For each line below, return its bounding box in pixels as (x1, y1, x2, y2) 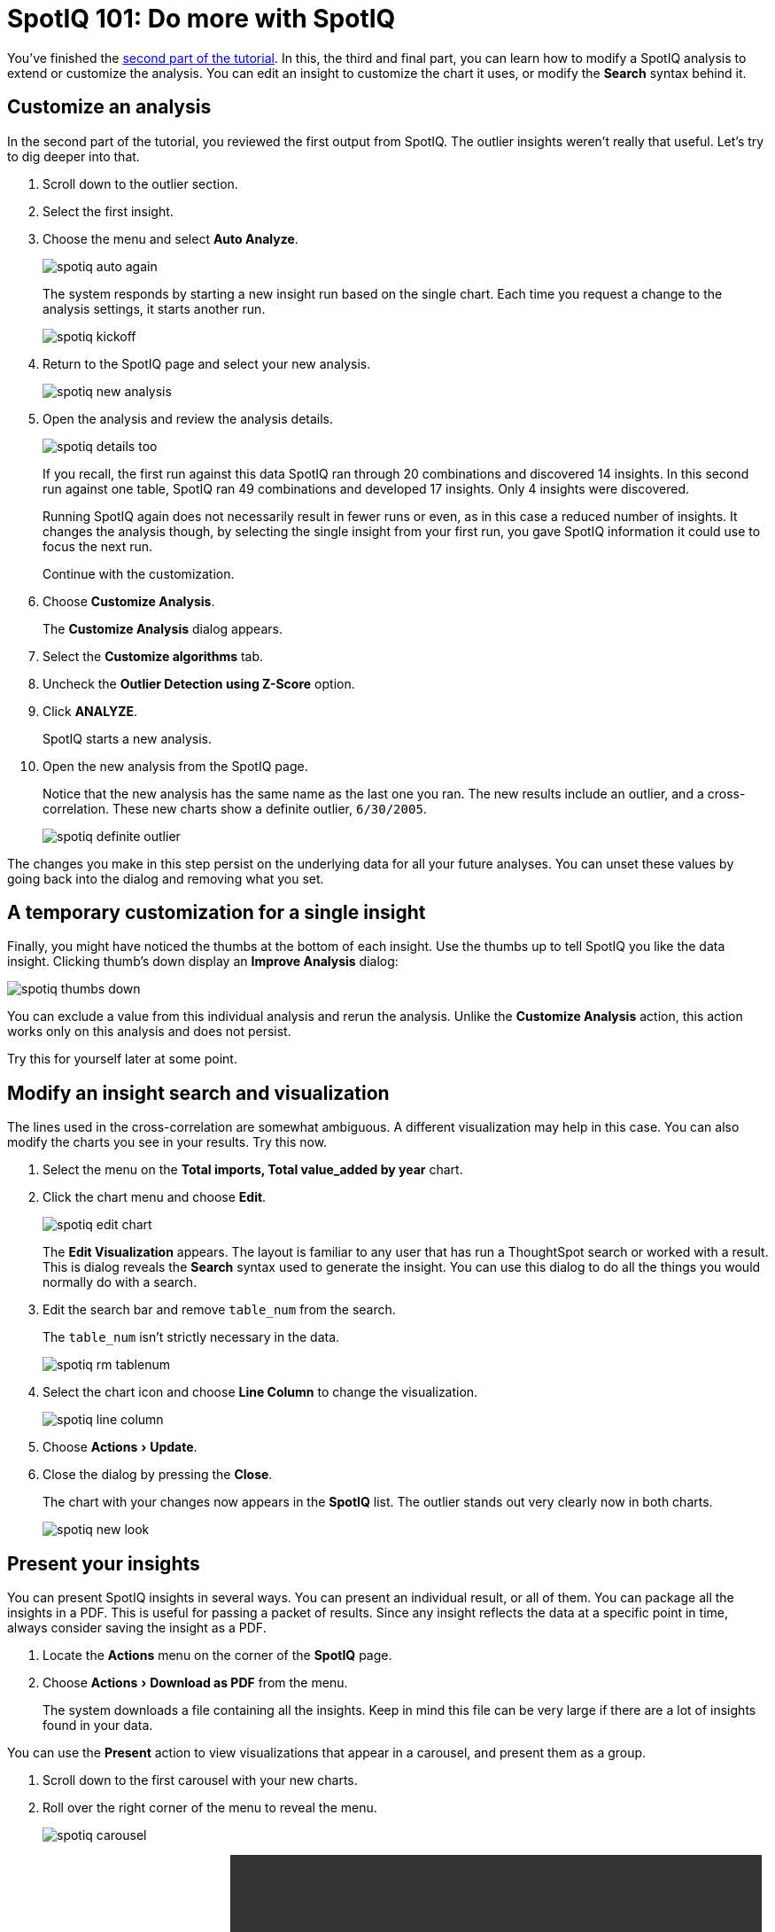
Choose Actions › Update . (43, 1439, 198, 1455)
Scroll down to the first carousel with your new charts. (43, 1772, 358, 1788)
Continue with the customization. (43, 565, 235, 581)
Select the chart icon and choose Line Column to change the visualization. (43, 1384, 478, 1400)
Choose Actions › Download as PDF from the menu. (43, 1675, 348, 1691)
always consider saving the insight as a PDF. (7, 1620, 267, 1636)
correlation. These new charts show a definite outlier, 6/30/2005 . (43, 800, 427, 816)
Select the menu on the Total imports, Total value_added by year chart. (43, 1162, 463, 1178)
